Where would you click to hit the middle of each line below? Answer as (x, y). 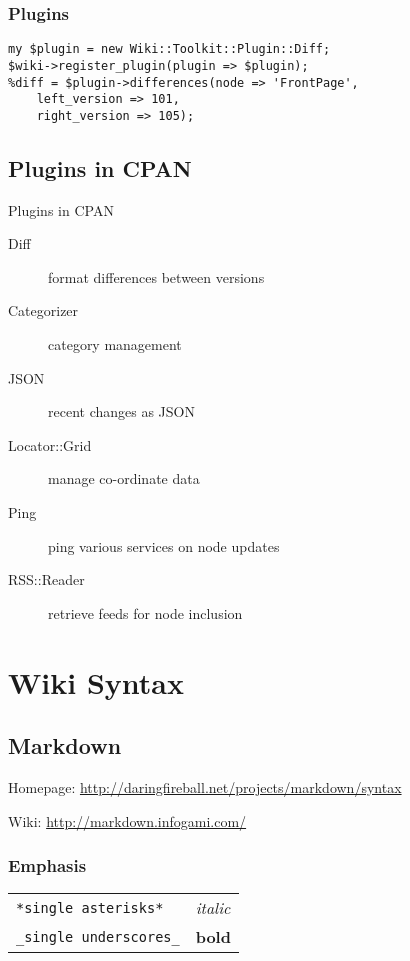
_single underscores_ (98, 936)
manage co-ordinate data (124, 478)
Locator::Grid (50, 444)
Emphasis (47, 865)
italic (213, 908)
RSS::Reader (46, 579)
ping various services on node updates (164, 545)
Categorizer (43, 310)
